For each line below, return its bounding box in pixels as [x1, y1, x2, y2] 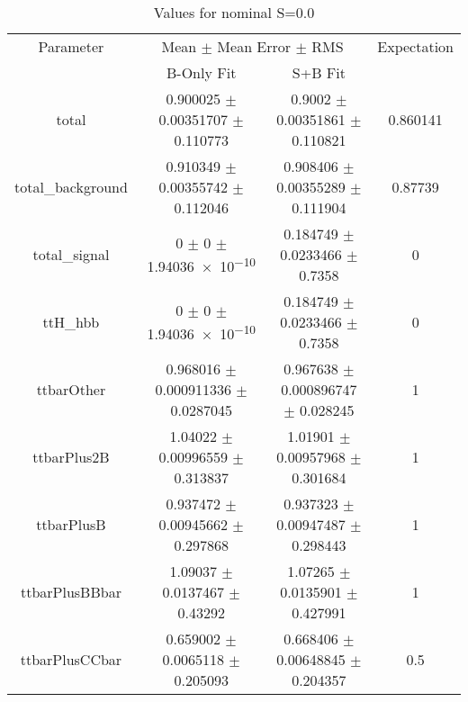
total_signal [32, 244, 110, 265]
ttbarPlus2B [32, 446, 110, 467]
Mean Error [217, 36, 292, 57]
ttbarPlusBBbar [20, 581, 121, 602]
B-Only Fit [166, 62, 237, 83]
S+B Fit [292, 62, 346, 83]
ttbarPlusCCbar [20, 649, 122, 670]
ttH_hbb [42, 311, 100, 332]
